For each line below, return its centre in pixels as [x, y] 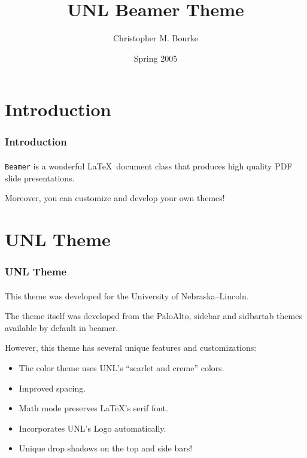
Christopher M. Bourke [156, 38]
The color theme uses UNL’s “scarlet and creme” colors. [121, 367]
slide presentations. [40, 178]
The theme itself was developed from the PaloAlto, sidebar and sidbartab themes [153, 316]
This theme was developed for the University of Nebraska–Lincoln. [127, 295]
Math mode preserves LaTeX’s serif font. [93, 408]
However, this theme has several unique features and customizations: [131, 348]
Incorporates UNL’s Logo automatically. [92, 428]
